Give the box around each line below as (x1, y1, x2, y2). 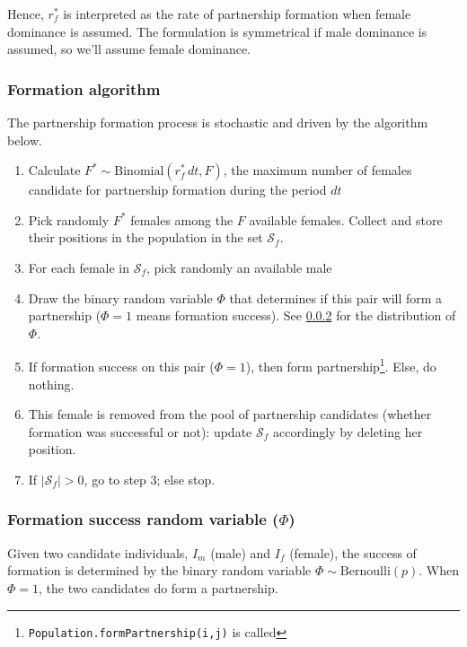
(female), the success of (289, 543, 417, 562)
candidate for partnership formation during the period (28, 180, 327, 199)
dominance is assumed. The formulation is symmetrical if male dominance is (7, 22, 427, 40)
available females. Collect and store (249, 210, 443, 229)
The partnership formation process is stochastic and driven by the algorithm (7, 113, 428, 131)
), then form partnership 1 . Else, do (245, 354, 436, 375)
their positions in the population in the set (28, 228, 263, 247)
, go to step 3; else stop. (84, 469, 216, 488)
